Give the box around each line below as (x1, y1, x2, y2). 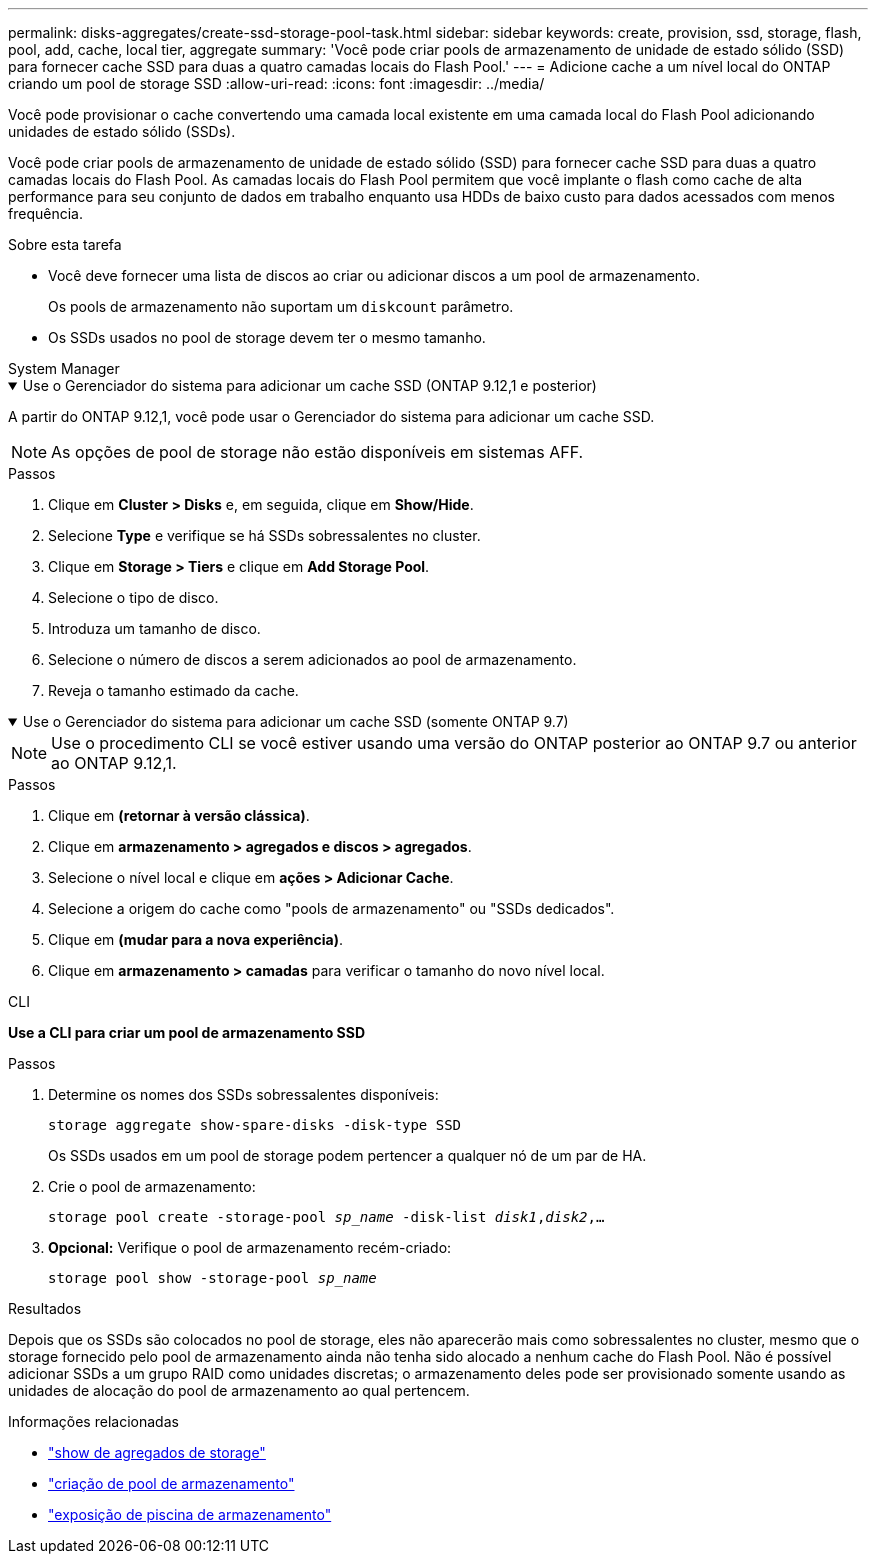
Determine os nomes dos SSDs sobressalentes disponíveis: (48, 1086, 439, 1103)
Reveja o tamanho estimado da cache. (48, 682, 299, 699)
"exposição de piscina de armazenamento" (48, 1506, 332, 1523)
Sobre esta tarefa (8, 236, 122, 253)
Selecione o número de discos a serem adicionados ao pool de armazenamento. (48, 651, 577, 668)
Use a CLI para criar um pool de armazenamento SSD (8, 1024, 366, 1041)
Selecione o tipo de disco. (48, 589, 219, 606)
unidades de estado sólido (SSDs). (8, 123, 236, 140)
